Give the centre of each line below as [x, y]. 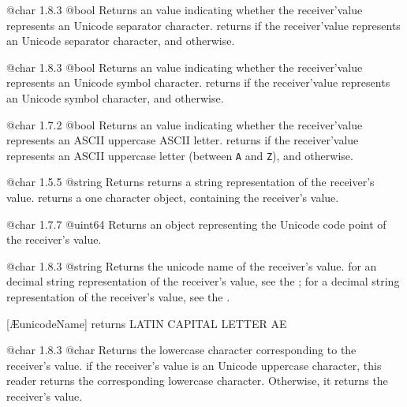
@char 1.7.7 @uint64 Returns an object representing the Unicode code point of [196, 224]
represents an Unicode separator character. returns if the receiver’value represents [203, 25]
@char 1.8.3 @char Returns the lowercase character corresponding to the [181, 350]
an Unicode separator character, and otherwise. [121, 41]
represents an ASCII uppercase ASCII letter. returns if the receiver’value [183, 140]
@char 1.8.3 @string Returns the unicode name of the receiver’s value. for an [192, 265]
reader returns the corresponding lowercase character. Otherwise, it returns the [197, 381]
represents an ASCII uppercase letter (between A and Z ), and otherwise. [180, 155]
